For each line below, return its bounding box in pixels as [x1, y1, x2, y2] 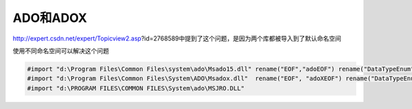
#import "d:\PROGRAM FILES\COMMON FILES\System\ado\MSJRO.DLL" [27, 84, 245, 92]
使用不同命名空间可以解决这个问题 [12, 47, 109, 55]
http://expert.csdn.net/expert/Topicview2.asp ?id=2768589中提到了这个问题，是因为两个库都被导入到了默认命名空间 [12, 34, 341, 43]
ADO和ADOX [12, 10, 87, 25]
